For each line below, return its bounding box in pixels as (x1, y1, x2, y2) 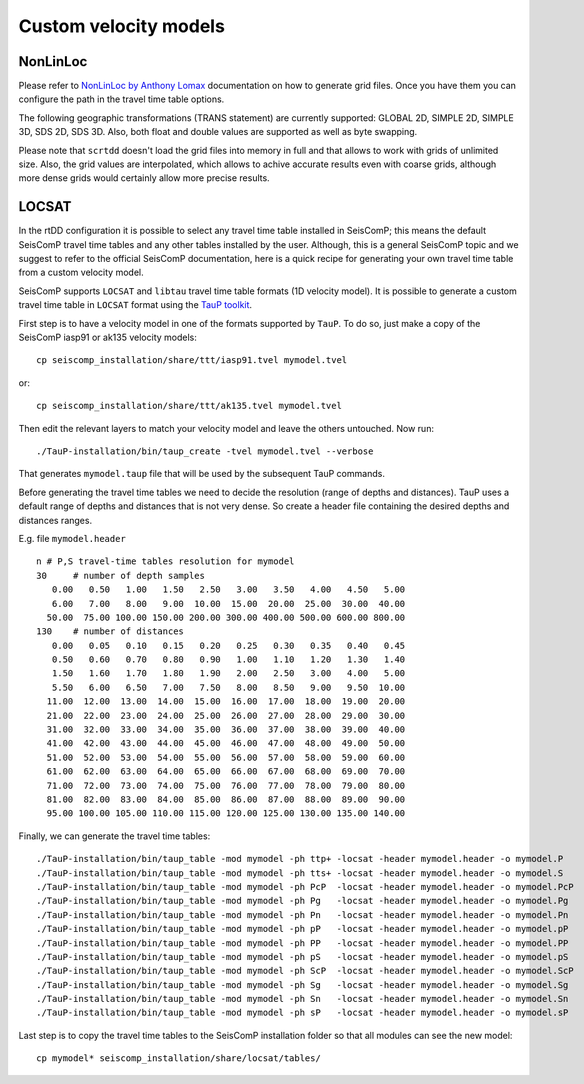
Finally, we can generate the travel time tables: (18, 830, 211, 842)
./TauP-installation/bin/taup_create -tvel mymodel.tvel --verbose (36, 446, 374, 457)
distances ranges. (18, 514, 93, 526)
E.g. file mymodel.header (18, 532, 127, 544)
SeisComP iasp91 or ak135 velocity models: (18, 331, 197, 344)
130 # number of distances (36, 626, 185, 637)
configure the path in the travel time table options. (18, 93, 225, 105)
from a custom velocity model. (18, 266, 144, 279)
